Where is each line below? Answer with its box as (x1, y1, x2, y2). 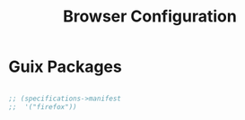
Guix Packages (8, 56, 122, 77)
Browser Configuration (63, 6, 237, 27)
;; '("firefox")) (8, 102, 77, 111)
